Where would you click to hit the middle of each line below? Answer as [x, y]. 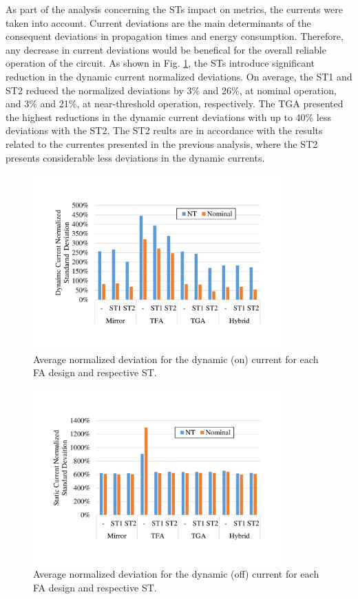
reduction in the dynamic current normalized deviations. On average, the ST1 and [179, 76]
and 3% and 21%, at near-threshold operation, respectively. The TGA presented [175, 104]
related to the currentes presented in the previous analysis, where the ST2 [162, 143]
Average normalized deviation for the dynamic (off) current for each [176, 574]
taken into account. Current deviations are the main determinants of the [158, 22]
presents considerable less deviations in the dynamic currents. [135, 157]
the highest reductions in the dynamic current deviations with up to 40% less [169, 117]
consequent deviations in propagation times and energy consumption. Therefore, [175, 36]
